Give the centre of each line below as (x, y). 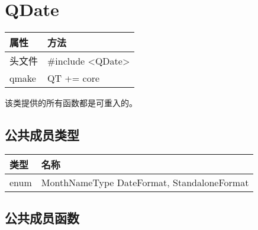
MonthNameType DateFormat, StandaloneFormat (145, 182)
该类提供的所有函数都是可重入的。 (71, 103)
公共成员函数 (42, 218)
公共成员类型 (42, 135)
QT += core (74, 78)
